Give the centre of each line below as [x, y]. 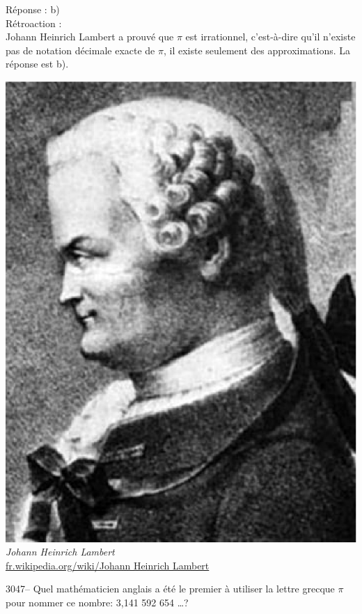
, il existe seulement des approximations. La [257, 50]
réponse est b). [37, 64]
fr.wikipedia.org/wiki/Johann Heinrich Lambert [108, 565]
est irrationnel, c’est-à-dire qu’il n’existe [270, 37]
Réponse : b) [33, 9]
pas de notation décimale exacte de [80, 50]
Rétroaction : [34, 23]
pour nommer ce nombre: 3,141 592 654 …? [97, 602]
